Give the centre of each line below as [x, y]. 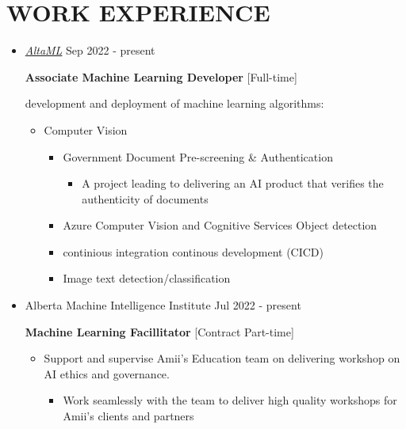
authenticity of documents [145, 198]
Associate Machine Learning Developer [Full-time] [161, 76]
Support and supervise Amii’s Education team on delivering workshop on [222, 358]
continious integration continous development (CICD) [193, 251]
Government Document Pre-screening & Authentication [198, 156]
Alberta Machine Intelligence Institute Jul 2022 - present [163, 305]
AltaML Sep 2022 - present [90, 50]
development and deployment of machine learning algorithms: [174, 103]
